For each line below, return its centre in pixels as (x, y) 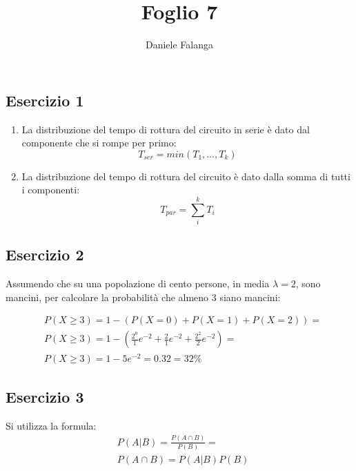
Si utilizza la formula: (51, 425)
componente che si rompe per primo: (99, 143)
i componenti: (51, 190)
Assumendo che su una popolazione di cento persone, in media (138, 283)
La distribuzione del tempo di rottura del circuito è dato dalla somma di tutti (186, 176)
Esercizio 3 (45, 396)
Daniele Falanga (179, 45)
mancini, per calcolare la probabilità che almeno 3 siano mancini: (143, 297)
